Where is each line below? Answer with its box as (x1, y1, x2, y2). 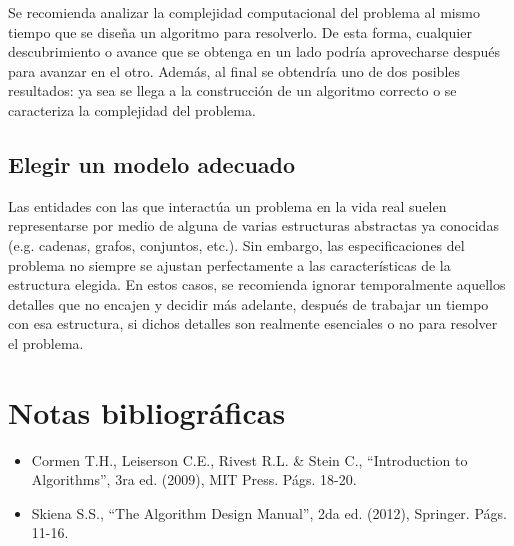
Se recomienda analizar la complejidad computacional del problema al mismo (8, 2, 480, 22)
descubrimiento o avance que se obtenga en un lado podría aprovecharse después (8, 41, 501, 62)
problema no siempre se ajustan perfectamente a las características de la (8, 254, 451, 275)
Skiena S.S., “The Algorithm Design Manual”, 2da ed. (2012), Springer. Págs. (31, 502, 507, 523)
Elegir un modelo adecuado (8, 148, 296, 179)
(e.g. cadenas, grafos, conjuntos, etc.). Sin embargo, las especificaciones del (8, 234, 465, 255)
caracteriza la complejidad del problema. (8, 99, 256, 120)
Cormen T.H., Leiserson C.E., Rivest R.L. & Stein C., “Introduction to (31, 449, 468, 470)
